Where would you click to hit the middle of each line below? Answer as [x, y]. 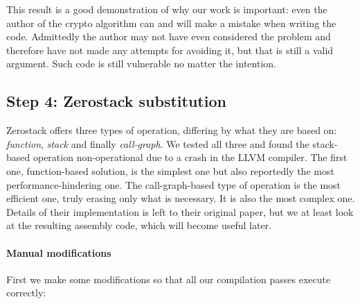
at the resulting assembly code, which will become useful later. [139, 225]
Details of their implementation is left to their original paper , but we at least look [180, 211]
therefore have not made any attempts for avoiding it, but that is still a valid [170, 50]
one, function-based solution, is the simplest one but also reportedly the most [170, 170]
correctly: [26, 293]
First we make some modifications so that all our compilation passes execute [169, 279]
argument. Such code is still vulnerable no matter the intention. [141, 64]
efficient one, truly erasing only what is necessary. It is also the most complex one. [181, 198]
